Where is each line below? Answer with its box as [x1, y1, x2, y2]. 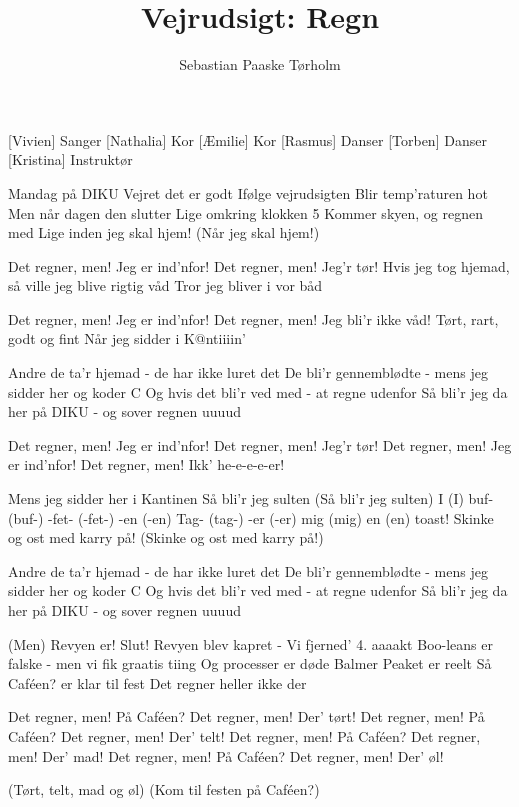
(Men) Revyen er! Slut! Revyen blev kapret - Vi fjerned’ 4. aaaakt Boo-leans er [8, 633, 493, 654]
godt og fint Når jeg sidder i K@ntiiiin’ [8, 328, 246, 349]
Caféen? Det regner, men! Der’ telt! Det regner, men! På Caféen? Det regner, [8, 725, 481, 746]
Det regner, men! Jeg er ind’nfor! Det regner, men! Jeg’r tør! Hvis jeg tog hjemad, [8, 255, 510, 276]
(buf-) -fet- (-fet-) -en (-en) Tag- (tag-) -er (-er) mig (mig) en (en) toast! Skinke [8, 507, 494, 528]
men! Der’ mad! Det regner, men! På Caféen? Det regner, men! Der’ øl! [8, 745, 444, 766]
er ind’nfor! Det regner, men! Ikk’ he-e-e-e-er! [8, 454, 285, 475]
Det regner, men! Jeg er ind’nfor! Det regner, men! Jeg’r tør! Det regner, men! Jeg [8, 434, 512, 455]
